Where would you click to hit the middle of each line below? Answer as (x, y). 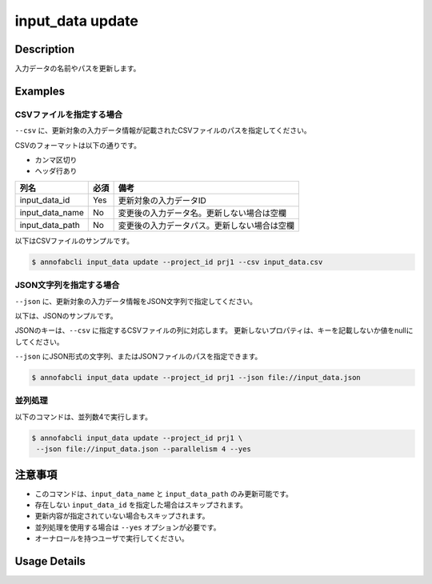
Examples (40, 91)
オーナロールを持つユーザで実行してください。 (112, 538)
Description (45, 49)
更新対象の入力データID (162, 200)
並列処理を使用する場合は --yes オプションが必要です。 (128, 527)
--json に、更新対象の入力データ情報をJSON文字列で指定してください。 (136, 301)
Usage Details (50, 561)
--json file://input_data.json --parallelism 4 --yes (144, 449)
